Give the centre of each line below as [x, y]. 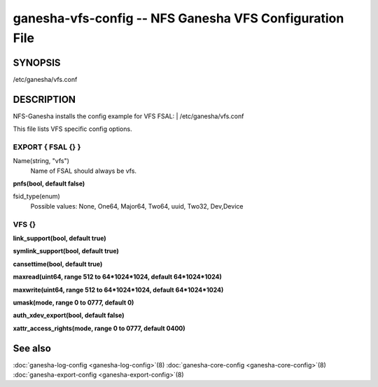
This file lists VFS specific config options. [72, 129]
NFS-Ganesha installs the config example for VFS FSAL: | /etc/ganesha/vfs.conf [128, 116]
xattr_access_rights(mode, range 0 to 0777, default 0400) [99, 328]
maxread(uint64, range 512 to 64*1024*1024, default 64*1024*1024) [117, 277]
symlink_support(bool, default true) [66, 251]
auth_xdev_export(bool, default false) [69, 316]
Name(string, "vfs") [41, 161]
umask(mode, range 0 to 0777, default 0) [73, 302]
